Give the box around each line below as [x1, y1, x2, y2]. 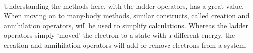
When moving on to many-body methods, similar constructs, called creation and [4, 10, 250, 21]
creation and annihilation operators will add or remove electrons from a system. [4, 39, 247, 50]
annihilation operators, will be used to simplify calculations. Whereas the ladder [4, 20, 248, 30]
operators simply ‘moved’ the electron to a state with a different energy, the [4, 30, 235, 40]
